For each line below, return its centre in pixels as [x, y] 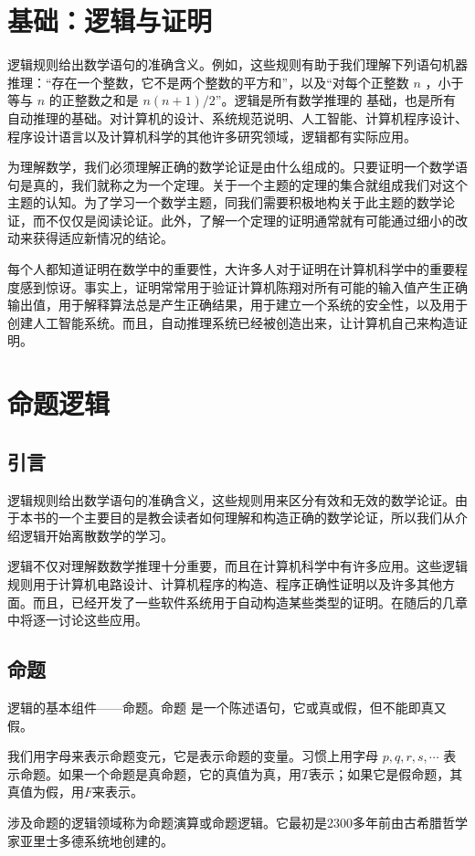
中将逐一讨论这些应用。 [78, 620]
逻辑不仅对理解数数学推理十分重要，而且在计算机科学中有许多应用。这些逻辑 [237, 566]
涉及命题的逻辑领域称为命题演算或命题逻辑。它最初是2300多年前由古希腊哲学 [237, 822]
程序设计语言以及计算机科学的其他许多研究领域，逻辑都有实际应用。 [212, 136]
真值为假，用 [46, 792]
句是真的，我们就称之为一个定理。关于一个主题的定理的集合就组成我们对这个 [237, 184]
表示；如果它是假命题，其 [386, 773]
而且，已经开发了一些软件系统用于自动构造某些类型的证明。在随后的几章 [250, 602]
